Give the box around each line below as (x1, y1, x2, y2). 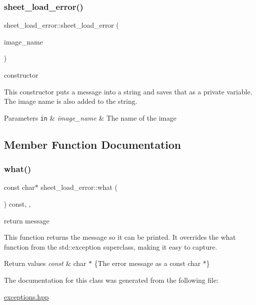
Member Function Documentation (4, 136, 182, 152)
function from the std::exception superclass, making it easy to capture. (4, 241, 218, 252)
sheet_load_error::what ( (40, 182, 118, 192)
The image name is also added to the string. (4, 96, 138, 106)
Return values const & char (4, 258, 86, 268)
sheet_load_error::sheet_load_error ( (4, 20, 119, 30)
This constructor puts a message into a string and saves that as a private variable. (4, 86, 253, 96)
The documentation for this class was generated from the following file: (4, 275, 219, 285)
